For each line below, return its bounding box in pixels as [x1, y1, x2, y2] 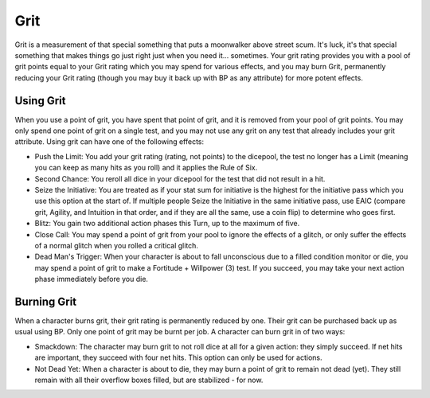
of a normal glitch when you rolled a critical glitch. [34, 240, 199, 250]
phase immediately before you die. [34, 275, 149, 284]
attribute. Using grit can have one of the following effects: [14, 137, 205, 146]
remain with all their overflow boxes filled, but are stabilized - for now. [34, 375, 264, 384]
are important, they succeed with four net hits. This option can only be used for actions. [34, 353, 322, 362]
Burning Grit [14, 295, 77, 308]
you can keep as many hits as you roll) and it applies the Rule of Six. [34, 163, 258, 173]
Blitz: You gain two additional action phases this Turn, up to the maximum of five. [34, 219, 300, 228]
